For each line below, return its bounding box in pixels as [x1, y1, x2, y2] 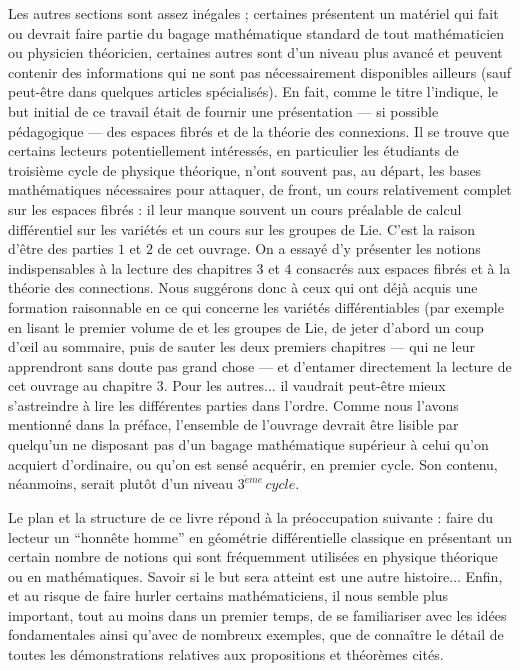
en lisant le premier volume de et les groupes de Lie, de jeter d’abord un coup [8, 316, 484, 337]
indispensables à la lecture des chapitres [8, 257, 252, 278]
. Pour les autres [163, 375, 264, 396]
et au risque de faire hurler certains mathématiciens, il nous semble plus [8, 585, 449, 606]
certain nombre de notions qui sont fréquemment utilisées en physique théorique [8, 546, 498, 567]
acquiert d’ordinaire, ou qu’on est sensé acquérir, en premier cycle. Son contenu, [8, 453, 498, 474]
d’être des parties [8, 238, 114, 259]
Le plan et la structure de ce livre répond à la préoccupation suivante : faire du [8, 506, 494, 527]
